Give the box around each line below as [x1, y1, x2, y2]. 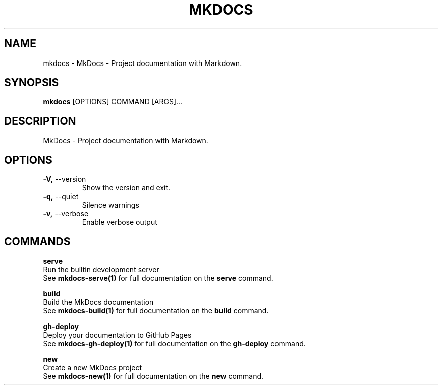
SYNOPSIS [4, 76, 59, 89]
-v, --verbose [43, 209, 89, 218]
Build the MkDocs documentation [43, 297, 154, 306]
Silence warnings [82, 201, 139, 210]
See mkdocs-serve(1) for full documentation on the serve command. [43, 273, 273, 282]
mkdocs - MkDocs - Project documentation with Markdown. [43, 58, 242, 68]
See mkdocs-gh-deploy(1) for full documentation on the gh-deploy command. [43, 339, 306, 348]
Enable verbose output [82, 218, 157, 227]
